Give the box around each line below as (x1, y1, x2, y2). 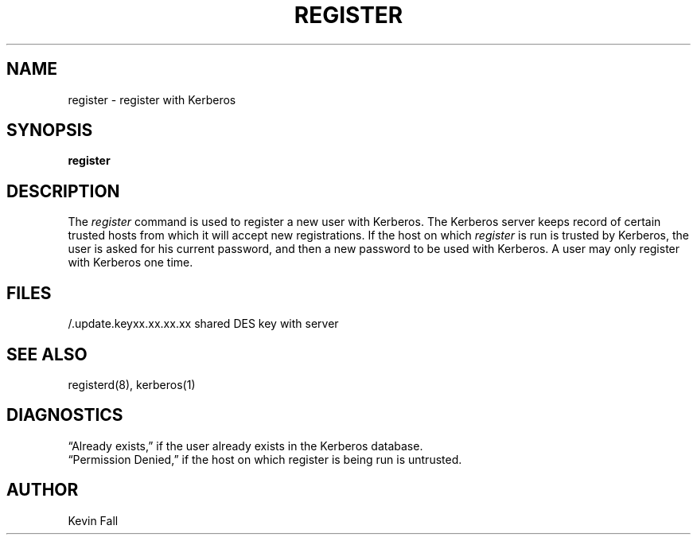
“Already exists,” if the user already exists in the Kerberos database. (68, 438, 423, 453)
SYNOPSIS (6, 120, 93, 141)
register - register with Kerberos (68, 92, 236, 107)
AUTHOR (6, 480, 79, 500)
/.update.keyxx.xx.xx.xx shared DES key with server (68, 317, 339, 331)
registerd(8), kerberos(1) (68, 377, 196, 391)
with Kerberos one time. (68, 255, 193, 270)
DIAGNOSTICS (6, 405, 123, 426)
